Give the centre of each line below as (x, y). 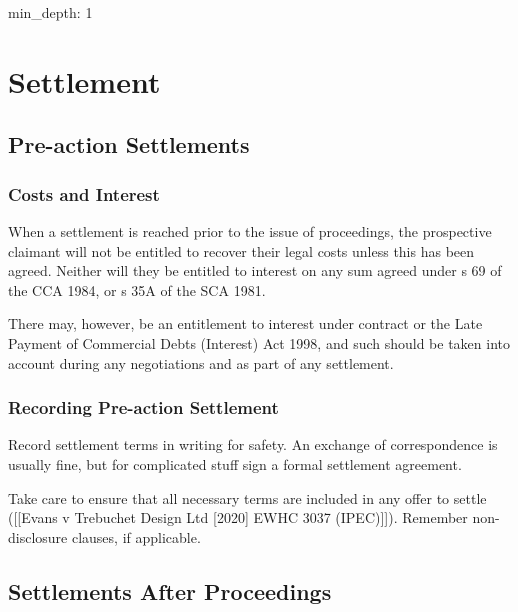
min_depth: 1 (50, 12)
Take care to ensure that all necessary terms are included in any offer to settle (247, 497)
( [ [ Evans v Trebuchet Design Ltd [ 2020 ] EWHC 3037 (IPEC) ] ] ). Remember (238, 517)
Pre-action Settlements (129, 144)
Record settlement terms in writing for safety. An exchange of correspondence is (253, 444)
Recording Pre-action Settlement (143, 407)
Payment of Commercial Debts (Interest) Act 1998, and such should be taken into (259, 342)
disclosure (38, 536)
